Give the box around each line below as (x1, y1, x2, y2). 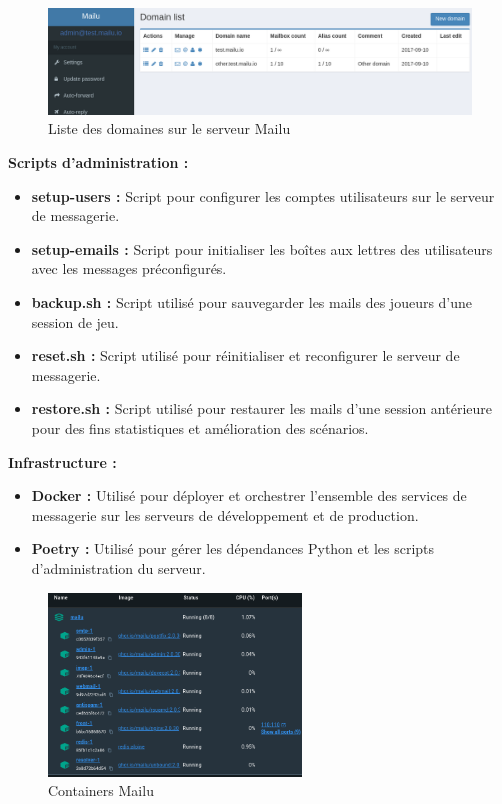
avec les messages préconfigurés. (31, 258, 227, 279)
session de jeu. (31, 311, 119, 332)
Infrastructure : (8, 451, 117, 472)
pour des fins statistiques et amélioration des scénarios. (31, 417, 369, 438)
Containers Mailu (48, 780, 154, 801)
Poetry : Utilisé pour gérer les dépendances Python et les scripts (31, 538, 435, 559)
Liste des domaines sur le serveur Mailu (48, 118, 291, 139)
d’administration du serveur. (31, 557, 206, 578)
